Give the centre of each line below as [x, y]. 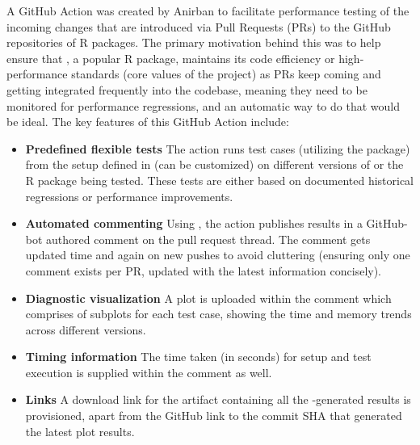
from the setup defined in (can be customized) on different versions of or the [214, 164]
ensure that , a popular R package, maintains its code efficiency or [171, 58]
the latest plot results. [80, 431]
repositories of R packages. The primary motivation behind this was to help [194, 42]
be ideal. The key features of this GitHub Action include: [148, 122]
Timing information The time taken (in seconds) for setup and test [198, 357]
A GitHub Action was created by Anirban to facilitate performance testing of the [208, 10]
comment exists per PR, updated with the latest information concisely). [204, 270]
